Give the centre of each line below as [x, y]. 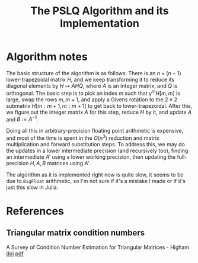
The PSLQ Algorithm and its [100, 11]
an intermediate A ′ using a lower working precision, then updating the [91, 157]
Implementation [100, 23]
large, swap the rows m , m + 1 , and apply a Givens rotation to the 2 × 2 [92, 100]
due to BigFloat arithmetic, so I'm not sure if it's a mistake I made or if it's [96, 181]
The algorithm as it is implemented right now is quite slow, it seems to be [95, 174]
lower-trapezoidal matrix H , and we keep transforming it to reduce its [90, 79]
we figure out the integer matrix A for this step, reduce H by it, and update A [99, 112]
